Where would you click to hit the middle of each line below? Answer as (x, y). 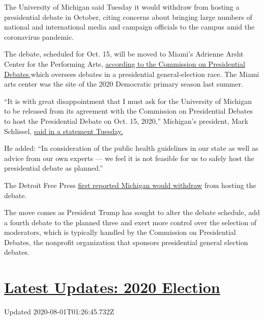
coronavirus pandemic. (39, 36)
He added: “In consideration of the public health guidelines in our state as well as (131, 148)
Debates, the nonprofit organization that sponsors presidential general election (126, 242)
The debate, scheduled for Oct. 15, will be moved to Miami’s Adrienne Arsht (124, 54)
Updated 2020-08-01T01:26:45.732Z (59, 312)
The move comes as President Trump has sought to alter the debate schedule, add (132, 212)
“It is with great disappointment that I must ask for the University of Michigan (128, 101)
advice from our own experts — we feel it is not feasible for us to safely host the (129, 158)
